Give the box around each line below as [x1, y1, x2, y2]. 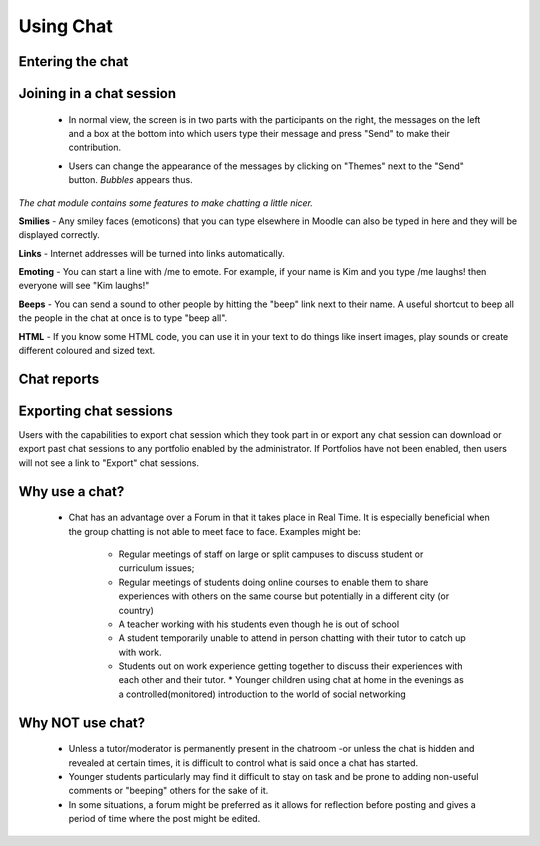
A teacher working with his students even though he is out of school [118, 618, 400, 630]
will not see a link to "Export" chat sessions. [18, 456, 200, 469]
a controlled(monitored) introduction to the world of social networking [118, 688, 407, 700]
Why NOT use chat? [18, 714, 146, 731]
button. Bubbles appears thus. [68, 174, 194, 186]
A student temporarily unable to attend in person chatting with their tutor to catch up [118, 632, 467, 644]
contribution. [68, 141, 122, 154]
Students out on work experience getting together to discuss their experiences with [118, 660, 463, 672]
